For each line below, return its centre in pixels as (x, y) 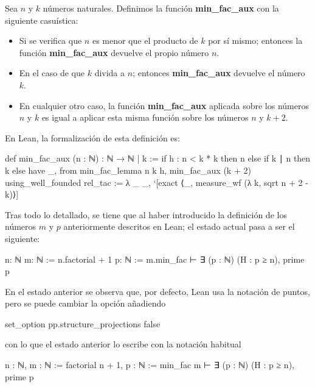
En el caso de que (52, 73)
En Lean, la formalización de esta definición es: (92, 137)
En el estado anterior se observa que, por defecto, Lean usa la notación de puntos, (157, 291)
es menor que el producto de (145, 41)
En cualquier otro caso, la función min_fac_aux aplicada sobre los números (164, 105)
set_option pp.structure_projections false (83, 323)
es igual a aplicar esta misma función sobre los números (145, 117)
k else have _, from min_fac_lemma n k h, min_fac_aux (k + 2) (128, 170)
